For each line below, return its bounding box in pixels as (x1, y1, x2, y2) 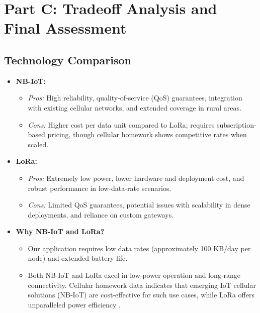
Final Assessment (4, 18, 127, 38)
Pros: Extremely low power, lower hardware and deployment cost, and (28, 172, 244, 183)
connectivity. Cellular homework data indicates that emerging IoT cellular (28, 279, 256, 290)
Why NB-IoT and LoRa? (16, 226, 105, 237)
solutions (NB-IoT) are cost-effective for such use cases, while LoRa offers (28, 289, 254, 300)
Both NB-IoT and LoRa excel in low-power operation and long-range (28, 270, 241, 280)
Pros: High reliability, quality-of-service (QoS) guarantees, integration (28, 92, 242, 103)
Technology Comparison (4, 52, 131, 67)
